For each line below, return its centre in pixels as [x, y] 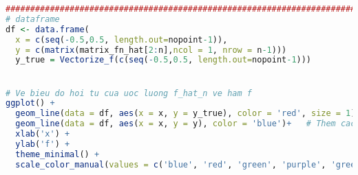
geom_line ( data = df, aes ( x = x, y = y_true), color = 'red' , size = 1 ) [186, 114]
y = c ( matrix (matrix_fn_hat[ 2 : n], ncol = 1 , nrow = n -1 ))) [151, 50]
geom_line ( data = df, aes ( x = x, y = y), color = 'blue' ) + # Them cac [186, 124]
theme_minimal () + [57, 154]
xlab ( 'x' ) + [43, 134]
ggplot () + [30, 103]
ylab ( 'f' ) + [43, 144]
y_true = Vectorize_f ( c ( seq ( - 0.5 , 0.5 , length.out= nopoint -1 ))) [164, 60]
